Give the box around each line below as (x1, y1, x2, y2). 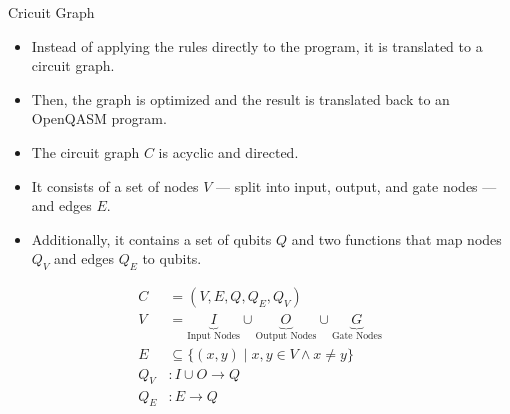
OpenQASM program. (31, 108, 167, 129)
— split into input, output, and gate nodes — (216, 175, 497, 196)
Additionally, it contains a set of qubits (31, 228, 272, 249)
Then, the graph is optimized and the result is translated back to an (31, 88, 450, 109)
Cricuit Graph (8, 2, 95, 22)
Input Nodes (187, 331, 240, 342)
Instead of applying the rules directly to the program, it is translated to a (31, 35, 483, 56)
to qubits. (142, 248, 202, 269)
